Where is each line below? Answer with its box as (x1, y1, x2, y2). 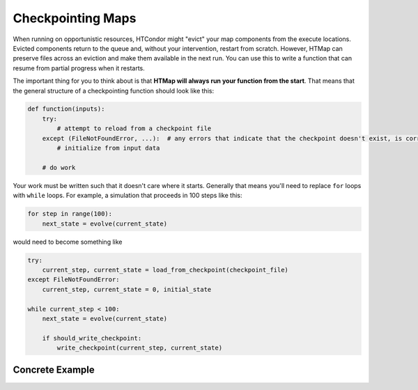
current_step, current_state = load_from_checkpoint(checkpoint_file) (42, 265, 289, 274)
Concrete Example (13, 364, 95, 376)
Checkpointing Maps (13, 10, 137, 26)
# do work (42, 164, 76, 171)
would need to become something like (13, 237, 123, 246)
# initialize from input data (56, 144, 160, 153)
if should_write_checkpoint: (42, 334, 142, 342)
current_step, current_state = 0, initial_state (42, 286, 212, 293)
